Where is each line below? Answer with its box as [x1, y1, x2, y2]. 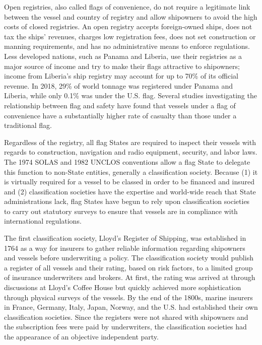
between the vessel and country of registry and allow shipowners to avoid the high [4, 11, 257, 22]
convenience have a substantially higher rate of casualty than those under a [4, 110, 237, 120]
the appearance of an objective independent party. [4, 331, 159, 341]
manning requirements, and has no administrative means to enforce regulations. [4, 41, 250, 51]
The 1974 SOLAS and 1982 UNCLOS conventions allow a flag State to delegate [4, 156, 250, 167]
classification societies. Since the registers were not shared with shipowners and [4, 311, 248, 322]
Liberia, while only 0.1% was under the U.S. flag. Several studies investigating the [4, 90, 257, 101]
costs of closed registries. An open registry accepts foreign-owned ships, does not [4, 21, 252, 32]
